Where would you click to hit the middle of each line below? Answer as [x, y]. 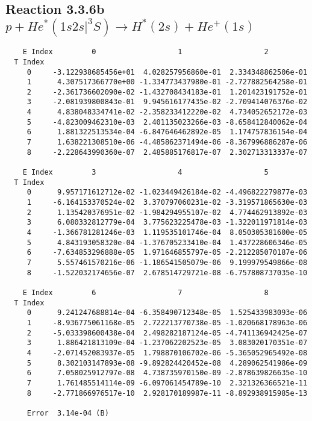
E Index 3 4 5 [145, 173]
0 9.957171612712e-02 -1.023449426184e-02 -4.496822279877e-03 [167, 192]
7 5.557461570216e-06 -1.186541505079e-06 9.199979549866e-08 [167, 262]
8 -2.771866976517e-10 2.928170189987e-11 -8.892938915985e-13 [167, 393]
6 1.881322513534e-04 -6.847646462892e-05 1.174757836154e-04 [167, 132]
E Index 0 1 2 [145, 52]
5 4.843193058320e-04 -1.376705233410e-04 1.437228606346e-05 [167, 242]
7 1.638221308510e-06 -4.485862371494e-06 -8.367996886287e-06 [167, 142]
